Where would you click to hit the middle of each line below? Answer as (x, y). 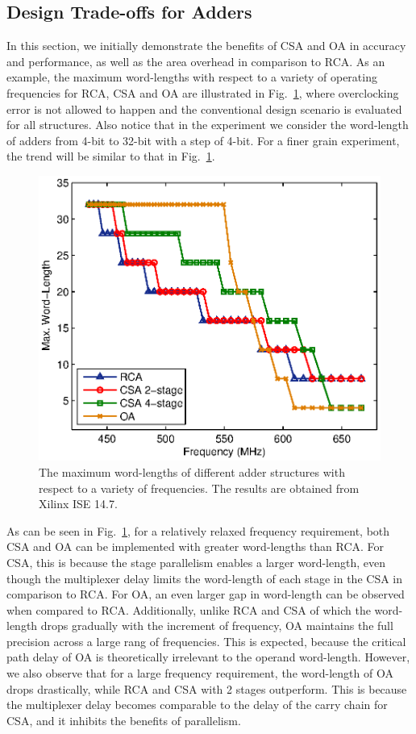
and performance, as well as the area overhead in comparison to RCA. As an (196, 61)
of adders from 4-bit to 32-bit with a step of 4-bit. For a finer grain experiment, (203, 140)
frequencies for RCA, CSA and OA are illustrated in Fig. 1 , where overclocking (203, 92)
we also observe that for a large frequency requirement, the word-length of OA (200, 673)
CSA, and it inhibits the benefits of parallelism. (124, 720)
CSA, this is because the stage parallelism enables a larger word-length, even (196, 562)
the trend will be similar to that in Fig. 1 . (111, 156)
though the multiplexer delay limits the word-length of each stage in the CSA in (205, 578)
